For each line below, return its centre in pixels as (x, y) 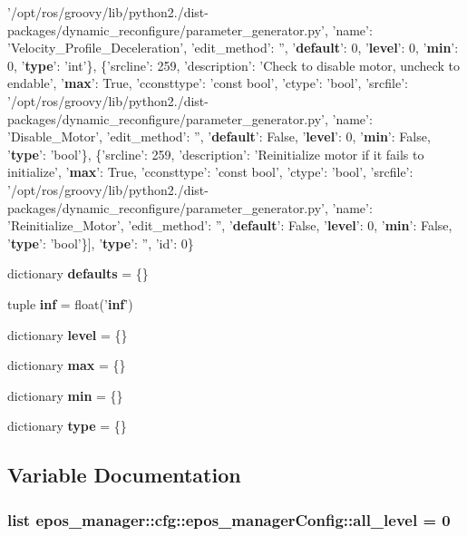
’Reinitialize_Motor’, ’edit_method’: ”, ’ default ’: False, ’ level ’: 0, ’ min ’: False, (230, 225)
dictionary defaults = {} (78, 273)
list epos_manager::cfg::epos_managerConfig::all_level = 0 (229, 519)
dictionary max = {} (67, 365)
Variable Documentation (124, 475)
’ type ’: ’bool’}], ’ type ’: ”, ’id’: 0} (101, 243)
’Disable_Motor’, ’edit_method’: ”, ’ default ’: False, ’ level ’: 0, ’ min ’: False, (219, 136)
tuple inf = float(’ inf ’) (70, 303)
